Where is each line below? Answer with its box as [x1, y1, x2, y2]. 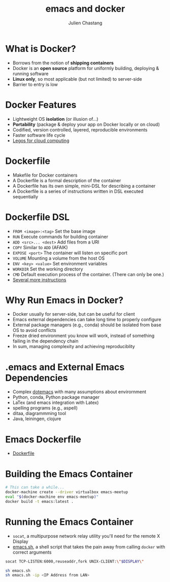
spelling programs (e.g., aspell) [12, 405, 78, 411]
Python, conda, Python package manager [12, 394, 100, 400]
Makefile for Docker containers [12, 172, 78, 178]
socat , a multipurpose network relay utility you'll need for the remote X [12, 533, 160, 539]
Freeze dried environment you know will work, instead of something [12, 333, 155, 339]
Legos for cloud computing [12, 138, 70, 144]
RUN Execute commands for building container [12, 233, 108, 239]
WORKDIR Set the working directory [12, 266, 83, 272]
